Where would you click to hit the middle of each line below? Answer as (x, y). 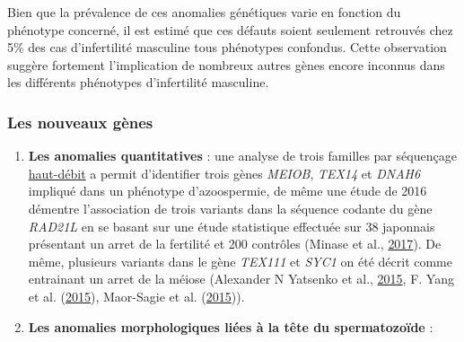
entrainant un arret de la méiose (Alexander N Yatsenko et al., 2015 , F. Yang (241, 279)
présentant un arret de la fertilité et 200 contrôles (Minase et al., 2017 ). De (235, 244)
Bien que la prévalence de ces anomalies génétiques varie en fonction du (204, 12)
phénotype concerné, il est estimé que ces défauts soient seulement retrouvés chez (230, 29)
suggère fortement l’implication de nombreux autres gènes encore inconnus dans (226, 64)
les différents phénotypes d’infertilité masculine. (138, 82)
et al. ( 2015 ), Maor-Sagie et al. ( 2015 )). (136, 296)
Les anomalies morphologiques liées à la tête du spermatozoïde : (231, 326)
